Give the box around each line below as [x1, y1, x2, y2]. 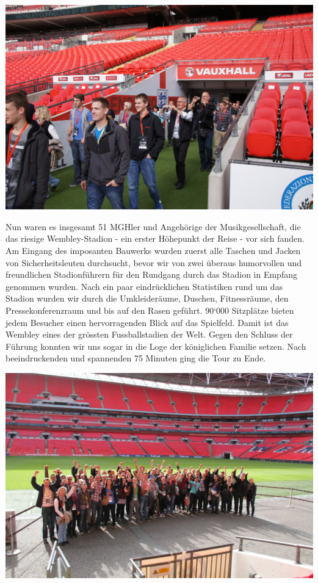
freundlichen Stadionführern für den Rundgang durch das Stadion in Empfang [5, 268, 297, 281]
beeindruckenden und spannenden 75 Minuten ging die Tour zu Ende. [5, 352, 266, 364]
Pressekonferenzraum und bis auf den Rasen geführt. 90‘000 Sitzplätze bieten [5, 303, 294, 316]
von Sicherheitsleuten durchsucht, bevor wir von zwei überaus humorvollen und [5, 256, 302, 269]
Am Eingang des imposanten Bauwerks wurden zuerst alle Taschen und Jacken [5, 244, 301, 256]
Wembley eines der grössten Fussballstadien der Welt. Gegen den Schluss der [5, 328, 293, 341]
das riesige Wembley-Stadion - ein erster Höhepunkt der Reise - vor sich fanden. [5, 232, 305, 245]
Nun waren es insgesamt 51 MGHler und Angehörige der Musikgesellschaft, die [5, 220, 301, 233]
